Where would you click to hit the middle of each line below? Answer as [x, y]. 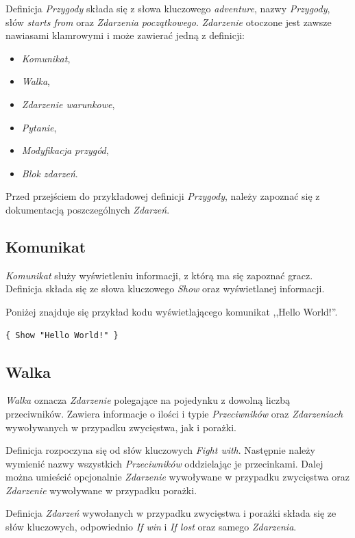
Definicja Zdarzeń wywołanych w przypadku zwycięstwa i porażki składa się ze [171, 513]
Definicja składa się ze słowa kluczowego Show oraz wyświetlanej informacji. [165, 289]
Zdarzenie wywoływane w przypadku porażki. [101, 490]
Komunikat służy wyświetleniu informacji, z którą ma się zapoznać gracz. [159, 275]
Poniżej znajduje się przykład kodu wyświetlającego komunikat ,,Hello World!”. [172, 311]
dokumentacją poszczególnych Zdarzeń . [88, 209]
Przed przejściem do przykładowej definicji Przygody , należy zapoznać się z [163, 196]
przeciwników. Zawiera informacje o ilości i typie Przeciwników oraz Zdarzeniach [174, 413]
